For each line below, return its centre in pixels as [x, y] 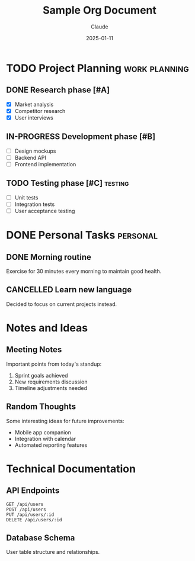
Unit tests [26, 197]
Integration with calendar [45, 439]
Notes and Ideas [47, 328]
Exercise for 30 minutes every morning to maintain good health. [84, 271]
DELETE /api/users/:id [34, 520]
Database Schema [41, 538]
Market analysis [34, 104]
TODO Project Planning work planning [98, 68]
